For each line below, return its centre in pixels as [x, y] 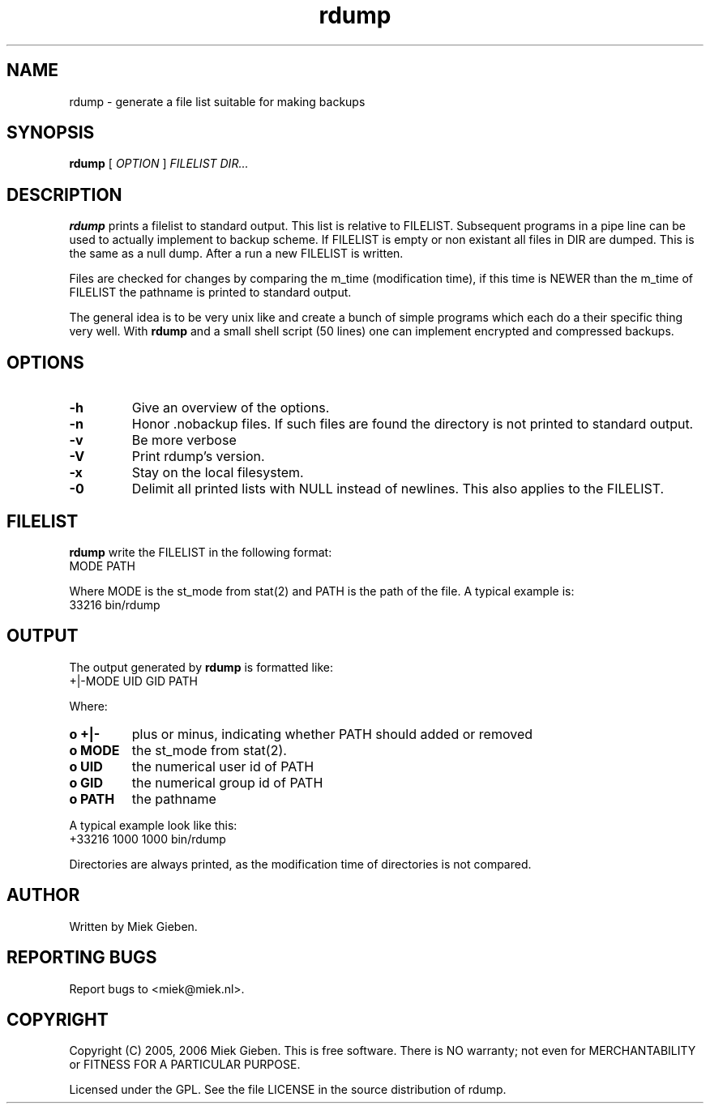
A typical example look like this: [153, 825]
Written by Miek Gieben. [133, 926]
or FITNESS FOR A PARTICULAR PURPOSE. [185, 1065]
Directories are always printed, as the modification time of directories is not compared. [300, 864]
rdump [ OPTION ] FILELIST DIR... [159, 164]
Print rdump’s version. [198, 457]
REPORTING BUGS [82, 958]
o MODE [94, 750]
